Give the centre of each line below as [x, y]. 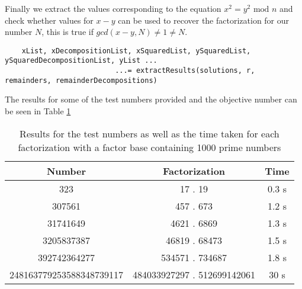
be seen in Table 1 [38, 111]
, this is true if [68, 32]
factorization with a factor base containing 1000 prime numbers [150, 147]
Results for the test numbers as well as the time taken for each [150, 133]
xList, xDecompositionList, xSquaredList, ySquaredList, [136, 51]
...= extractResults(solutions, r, [185, 71]
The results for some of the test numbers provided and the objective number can [151, 99]
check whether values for [49, 20]
